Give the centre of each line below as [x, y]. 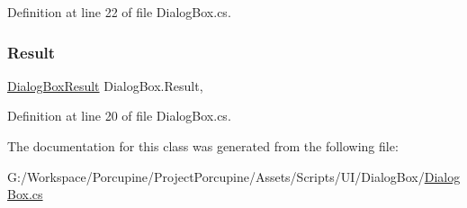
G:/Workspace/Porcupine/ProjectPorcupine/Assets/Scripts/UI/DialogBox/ [216, 176]
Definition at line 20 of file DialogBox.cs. [119, 116]
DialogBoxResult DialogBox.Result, [105, 85]
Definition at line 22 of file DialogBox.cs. [119, 12]
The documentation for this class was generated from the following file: [203, 146]
